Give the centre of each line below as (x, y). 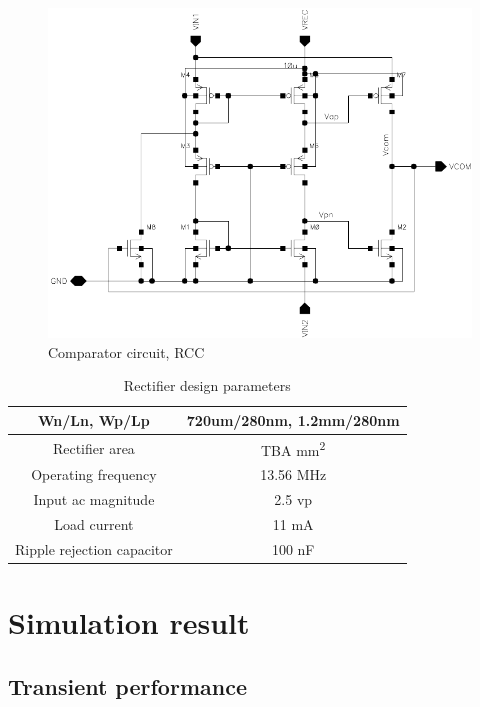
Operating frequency (94, 474)
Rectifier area (93, 447)
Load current (94, 523)
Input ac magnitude (94, 499)
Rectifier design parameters (207, 385)
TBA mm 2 (293, 448)
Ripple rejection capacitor (94, 548)
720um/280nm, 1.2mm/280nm (293, 419)
